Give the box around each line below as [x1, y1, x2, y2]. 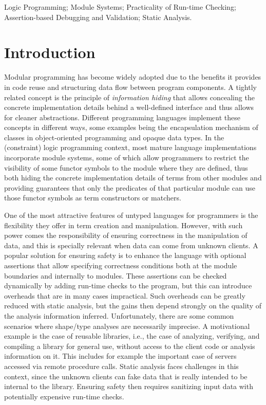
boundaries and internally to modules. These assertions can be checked [4, 270, 227, 281]
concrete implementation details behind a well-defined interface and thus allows [4, 102, 254, 113]
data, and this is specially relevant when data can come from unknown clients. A [4, 240, 258, 250]
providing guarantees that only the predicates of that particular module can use [4, 182, 255, 193]
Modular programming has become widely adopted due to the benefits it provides [4, 71, 261, 82]
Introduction [4, 42, 96, 63]
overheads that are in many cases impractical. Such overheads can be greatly [4, 290, 245, 301]
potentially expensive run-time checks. [4, 391, 124, 401]
